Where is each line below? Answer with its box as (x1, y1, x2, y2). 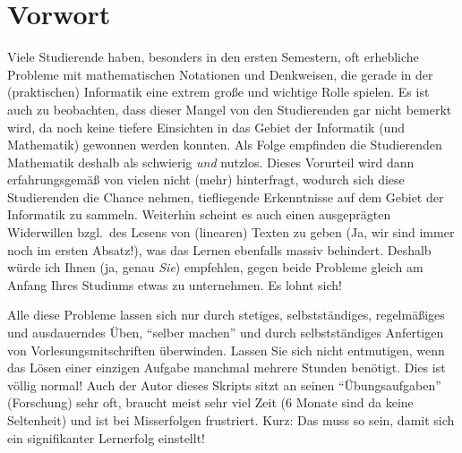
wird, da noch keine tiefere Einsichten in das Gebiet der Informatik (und (7, 117, 405, 136)
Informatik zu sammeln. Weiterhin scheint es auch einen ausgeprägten (7, 205, 391, 224)
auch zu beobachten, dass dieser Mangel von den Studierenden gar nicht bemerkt (7, 99, 452, 118)
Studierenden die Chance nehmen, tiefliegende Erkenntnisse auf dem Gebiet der (7, 187, 444, 206)
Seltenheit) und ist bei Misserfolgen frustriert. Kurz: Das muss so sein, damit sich (7, 411, 455, 429)
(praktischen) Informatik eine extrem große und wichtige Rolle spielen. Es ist (7, 82, 430, 101)
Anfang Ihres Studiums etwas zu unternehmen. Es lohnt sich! (7, 275, 342, 294)
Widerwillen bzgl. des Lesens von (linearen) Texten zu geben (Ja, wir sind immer (7, 223, 455, 242)
